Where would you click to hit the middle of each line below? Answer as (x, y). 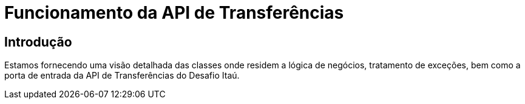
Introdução (38, 42)
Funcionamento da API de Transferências (174, 13)
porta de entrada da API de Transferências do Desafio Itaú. (122, 76)
